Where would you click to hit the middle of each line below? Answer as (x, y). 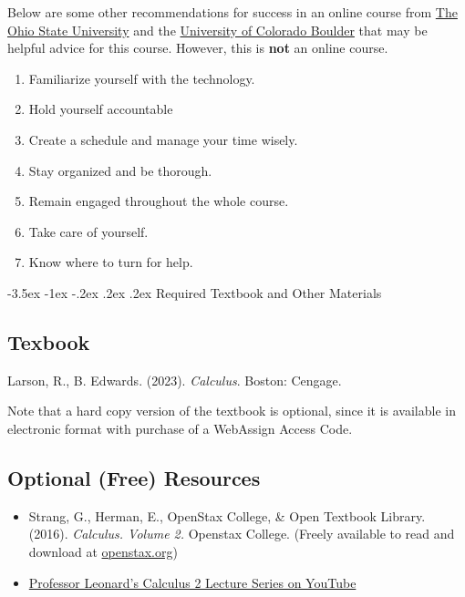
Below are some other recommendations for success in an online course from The (232, 12)
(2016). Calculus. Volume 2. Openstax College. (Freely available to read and (242, 534)
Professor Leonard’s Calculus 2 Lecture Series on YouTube (192, 582)
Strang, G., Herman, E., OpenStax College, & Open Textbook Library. (227, 515)
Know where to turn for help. (111, 262)
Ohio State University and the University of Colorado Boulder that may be (217, 30)
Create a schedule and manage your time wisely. (163, 139)
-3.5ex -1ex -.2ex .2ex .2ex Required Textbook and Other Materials (195, 292)
